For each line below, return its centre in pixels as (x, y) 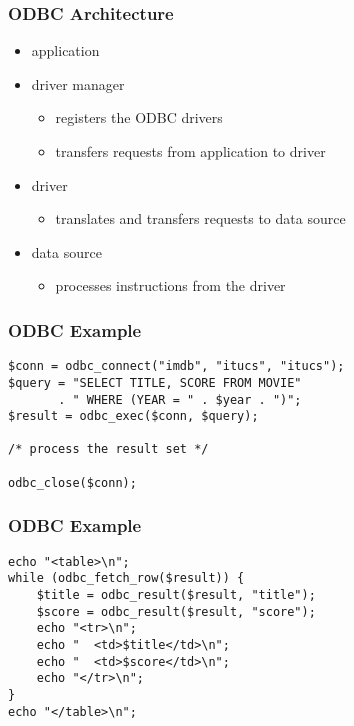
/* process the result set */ (108, 449)
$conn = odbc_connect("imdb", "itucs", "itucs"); (176, 366)
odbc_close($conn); (72, 482)
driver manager (78, 83)
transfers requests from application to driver (190, 151)
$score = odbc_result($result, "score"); (176, 611)
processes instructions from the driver (170, 285)
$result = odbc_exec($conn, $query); (133, 416)
